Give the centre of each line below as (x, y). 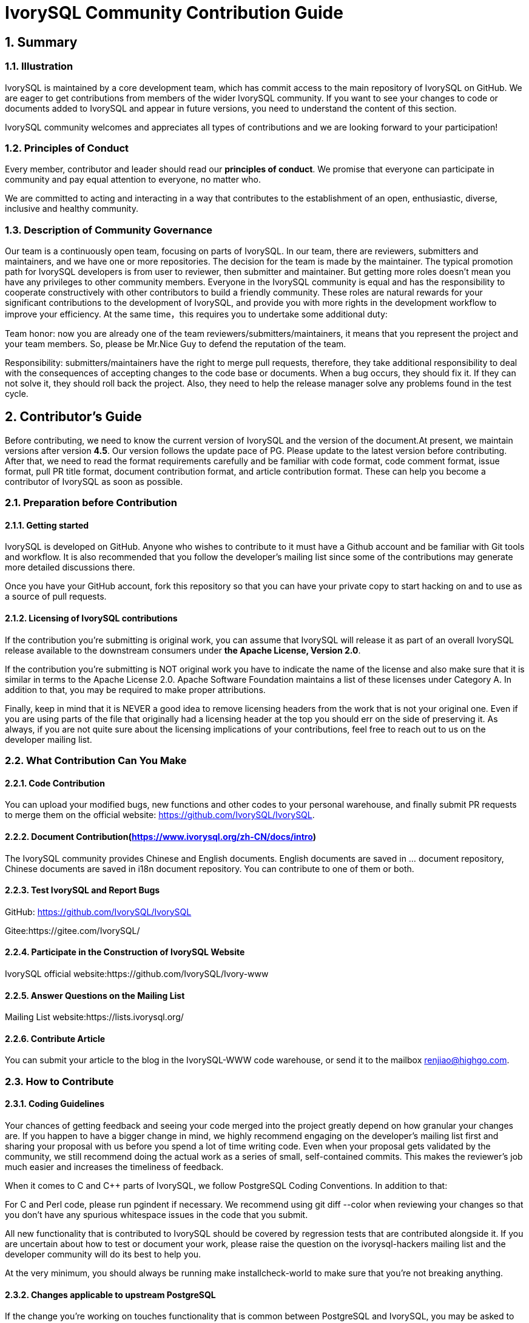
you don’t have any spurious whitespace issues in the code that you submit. (157, 1214)
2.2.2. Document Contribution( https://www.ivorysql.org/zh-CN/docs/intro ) (160, 836)
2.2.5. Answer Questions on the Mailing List (95, 995)
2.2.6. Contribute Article (55, 1038)
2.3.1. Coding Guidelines (55, 1104)
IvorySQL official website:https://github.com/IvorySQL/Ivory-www (137, 973)
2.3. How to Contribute (59, 1081)
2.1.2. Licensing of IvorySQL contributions (91, 618)
